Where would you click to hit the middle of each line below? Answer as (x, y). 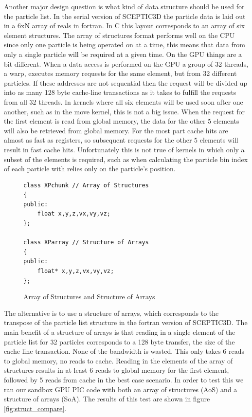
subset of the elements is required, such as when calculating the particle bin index (126, 159)
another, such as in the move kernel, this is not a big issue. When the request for (124, 111)
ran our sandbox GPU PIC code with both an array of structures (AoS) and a (121, 389)
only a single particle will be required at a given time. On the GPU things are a (123, 54)
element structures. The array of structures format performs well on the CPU (119, 35)
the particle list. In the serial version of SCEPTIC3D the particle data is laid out (125, 16)
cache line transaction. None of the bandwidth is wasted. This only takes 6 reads (124, 351)
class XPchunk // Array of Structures (86, 185)
